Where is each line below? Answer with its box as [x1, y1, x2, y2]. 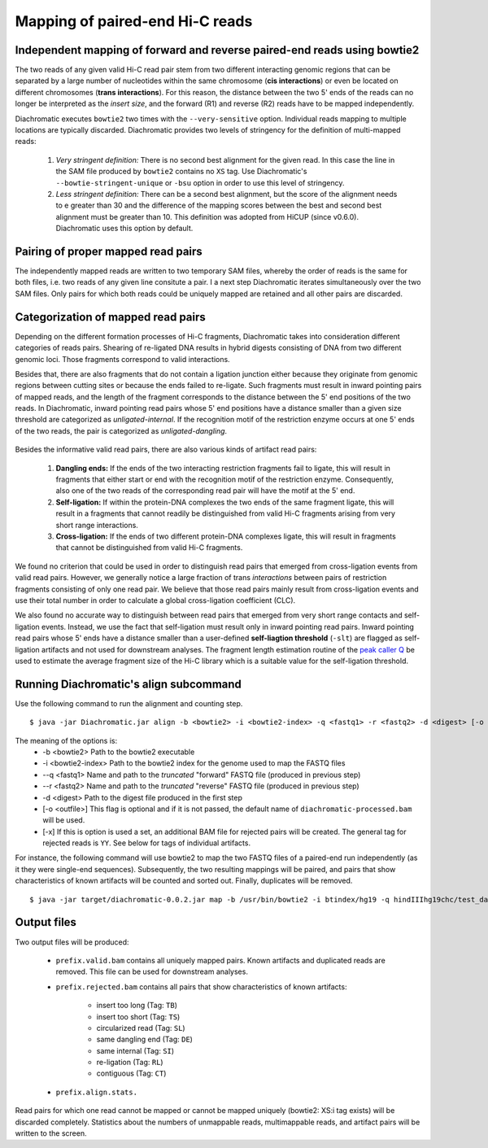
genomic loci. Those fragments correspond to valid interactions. [15, 354, 231, 364]
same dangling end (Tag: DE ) [96, 1034, 193, 1045]
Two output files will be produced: [15, 936, 129, 947]
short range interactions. [55, 520, 138, 530]
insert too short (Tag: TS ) [96, 1011, 181, 1021]
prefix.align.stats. [55, 1087, 138, 1097]
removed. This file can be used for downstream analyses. [55, 967, 248, 976]
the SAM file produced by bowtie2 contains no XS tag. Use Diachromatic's [55, 167, 307, 177]
